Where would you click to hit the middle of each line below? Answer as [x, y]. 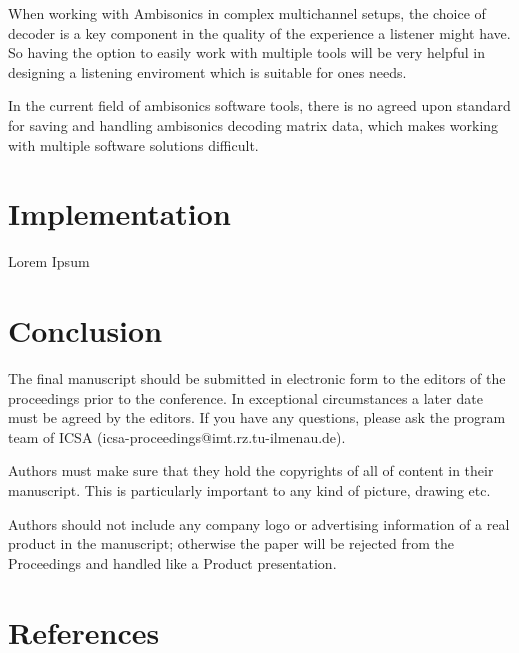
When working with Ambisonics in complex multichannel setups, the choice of [247, 13]
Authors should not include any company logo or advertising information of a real [259, 523]
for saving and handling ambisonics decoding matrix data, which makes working [253, 124]
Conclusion [85, 330]
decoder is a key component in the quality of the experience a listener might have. [259, 32]
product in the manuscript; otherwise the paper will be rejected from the [231, 543]
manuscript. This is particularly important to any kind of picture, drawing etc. [249, 489]
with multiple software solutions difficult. [133, 144]
